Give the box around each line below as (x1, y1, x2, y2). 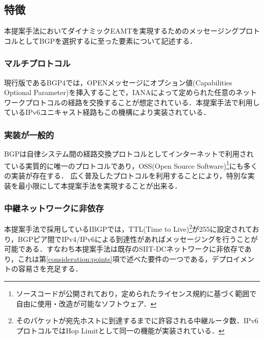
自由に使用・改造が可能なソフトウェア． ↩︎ (16, 298, 157, 309)
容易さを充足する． (18, 263, 82, 274)
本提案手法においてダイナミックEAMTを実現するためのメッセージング (4, 25, 239, 36)
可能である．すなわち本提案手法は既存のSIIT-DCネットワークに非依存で (4, 243, 245, 254)
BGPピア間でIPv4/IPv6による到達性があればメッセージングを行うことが (18, 233, 258, 244)
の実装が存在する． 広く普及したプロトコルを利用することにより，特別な (4, 170, 248, 181)
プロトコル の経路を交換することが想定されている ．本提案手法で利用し (25, 97, 260, 107)
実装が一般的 (4, 128, 54, 141)
